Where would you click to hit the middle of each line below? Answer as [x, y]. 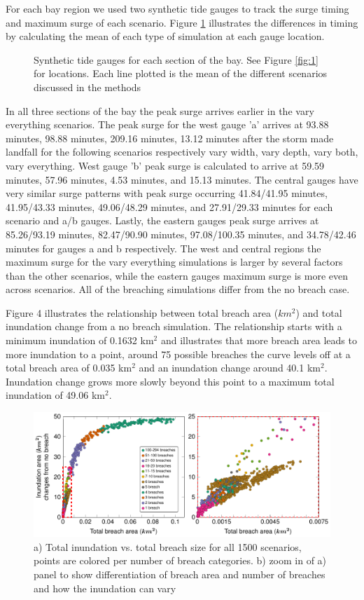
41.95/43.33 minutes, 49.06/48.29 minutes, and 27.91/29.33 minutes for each [169, 206]
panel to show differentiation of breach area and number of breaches [180, 574]
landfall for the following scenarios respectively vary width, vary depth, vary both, [182, 152]
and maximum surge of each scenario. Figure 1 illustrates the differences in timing [182, 22]
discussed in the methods [87, 87]
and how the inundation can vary [105, 588]
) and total [319, 312]
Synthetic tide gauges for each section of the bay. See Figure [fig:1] [176, 59]
